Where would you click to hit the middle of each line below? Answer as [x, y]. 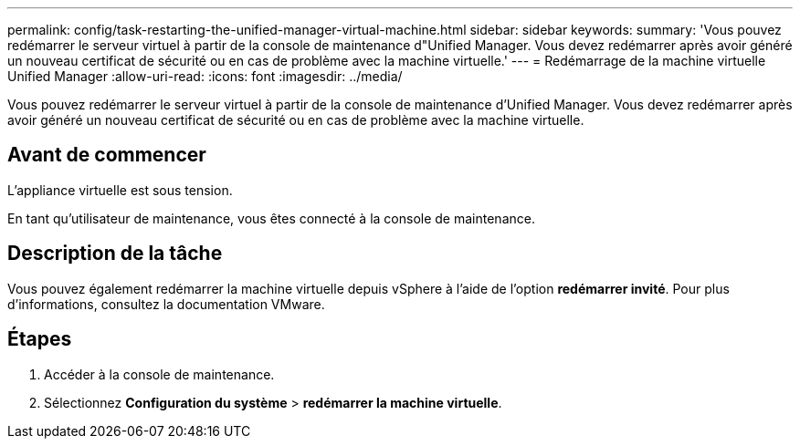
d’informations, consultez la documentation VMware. [166, 304]
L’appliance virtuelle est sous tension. [120, 190]
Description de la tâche [115, 254]
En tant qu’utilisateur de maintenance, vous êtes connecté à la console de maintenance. [271, 218]
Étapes [40, 339]
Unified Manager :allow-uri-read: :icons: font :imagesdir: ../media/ [205, 76]
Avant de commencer [107, 155]
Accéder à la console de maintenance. [159, 374]
